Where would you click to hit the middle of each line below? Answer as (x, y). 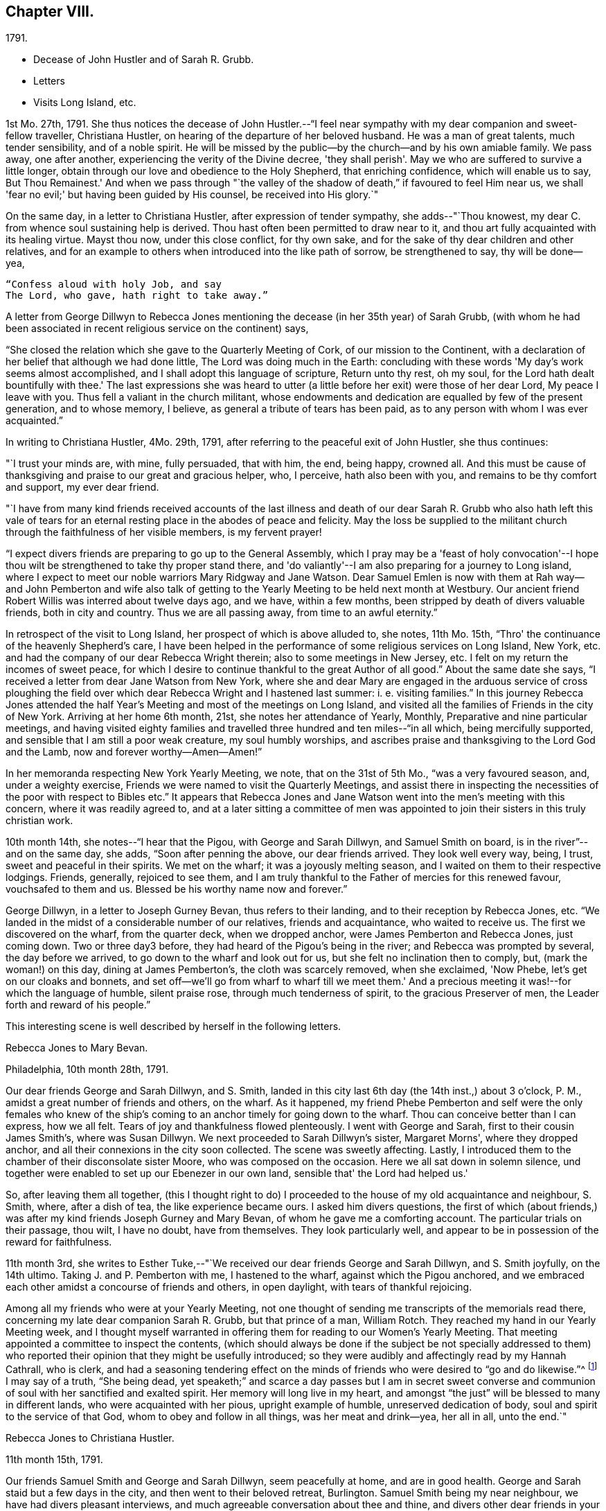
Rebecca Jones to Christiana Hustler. (90, 1438)
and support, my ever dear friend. (82, 487)
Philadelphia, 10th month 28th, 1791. (87, 1069)
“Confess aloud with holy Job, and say (114, 285)
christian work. (39, 821)
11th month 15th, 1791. (54, 1460)
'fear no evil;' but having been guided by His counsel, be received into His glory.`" (192, 195)
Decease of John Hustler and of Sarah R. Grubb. (144, 60)
